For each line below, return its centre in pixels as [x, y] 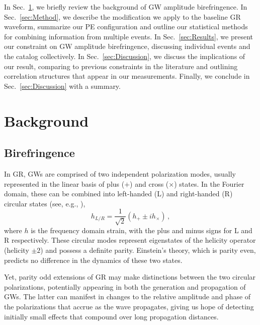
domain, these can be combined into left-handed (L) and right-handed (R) [118, 194]
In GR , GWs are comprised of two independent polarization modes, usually [120, 173]
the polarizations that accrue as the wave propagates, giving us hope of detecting [129, 306]
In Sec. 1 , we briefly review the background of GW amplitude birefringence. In [126, 7]
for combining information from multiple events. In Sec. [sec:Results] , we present [129, 36]
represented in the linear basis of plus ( [64, 183]
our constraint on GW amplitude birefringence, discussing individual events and [127, 46]
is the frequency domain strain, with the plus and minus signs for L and [142, 230]
